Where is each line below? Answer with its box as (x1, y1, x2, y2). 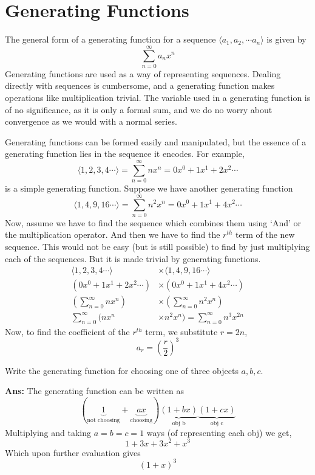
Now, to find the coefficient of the (5, 325, 130, 338)
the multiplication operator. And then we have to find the (5, 228, 220, 241)
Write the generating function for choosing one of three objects (5, 364, 239, 376)
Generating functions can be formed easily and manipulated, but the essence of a (5, 135, 307, 148)
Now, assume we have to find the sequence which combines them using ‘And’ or (5, 216, 302, 229)
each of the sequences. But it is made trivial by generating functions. (5, 252, 261, 265)
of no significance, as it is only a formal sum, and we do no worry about (5, 103, 273, 116)
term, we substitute (145, 325, 218, 338)
